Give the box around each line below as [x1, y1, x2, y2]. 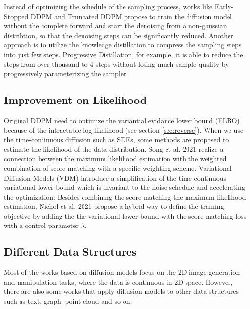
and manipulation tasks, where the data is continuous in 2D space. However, [4, 276, 233, 287]
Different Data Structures [4, 244, 137, 259]
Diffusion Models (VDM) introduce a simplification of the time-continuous [4, 172, 226, 183]
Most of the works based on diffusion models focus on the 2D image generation [4, 267, 240, 277]
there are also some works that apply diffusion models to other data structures [4, 286, 239, 296]
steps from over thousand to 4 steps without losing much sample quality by [4, 59, 229, 69]
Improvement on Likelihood [4, 92, 147, 107]
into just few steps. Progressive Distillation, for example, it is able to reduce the [4, 49, 243, 59]
